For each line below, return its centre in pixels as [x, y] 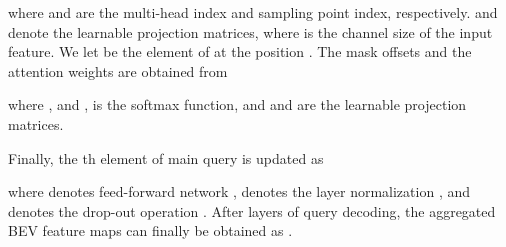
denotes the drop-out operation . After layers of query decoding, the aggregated [252, 210]
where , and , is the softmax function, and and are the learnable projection [237, 104]
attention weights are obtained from [118, 70]
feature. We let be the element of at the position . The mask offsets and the [240, 51]
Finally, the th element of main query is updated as [166, 157]
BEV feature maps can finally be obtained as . [150, 230]
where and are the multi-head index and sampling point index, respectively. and [253, 12]
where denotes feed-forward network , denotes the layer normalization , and [239, 191]
